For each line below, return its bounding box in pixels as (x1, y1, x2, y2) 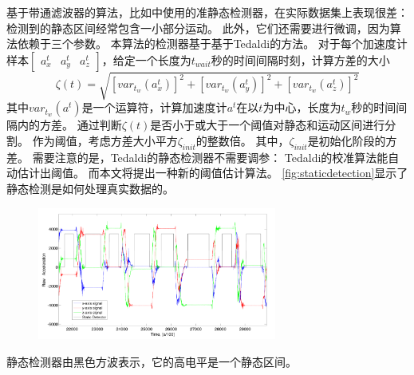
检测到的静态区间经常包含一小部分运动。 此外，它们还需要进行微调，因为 (6, 19, 390, 36)
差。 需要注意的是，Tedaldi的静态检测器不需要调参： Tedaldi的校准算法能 (6, 148, 388, 165)
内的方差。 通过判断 (17, 116, 122, 133)
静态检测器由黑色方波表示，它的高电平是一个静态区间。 (6, 353, 297, 369)
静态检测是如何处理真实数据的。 (6, 180, 174, 196)
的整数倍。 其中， (195, 132, 290, 148)
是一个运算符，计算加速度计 (81, 99, 227, 116)
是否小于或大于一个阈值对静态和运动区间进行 (150, 116, 385, 133)
